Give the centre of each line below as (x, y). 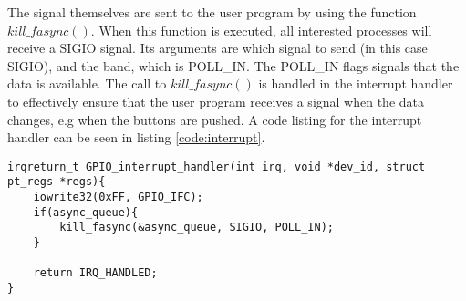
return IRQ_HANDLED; (95, 273)
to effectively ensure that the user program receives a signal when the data (216, 101)
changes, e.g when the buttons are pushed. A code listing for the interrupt (215, 119)
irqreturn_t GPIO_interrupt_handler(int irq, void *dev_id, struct (217, 166)
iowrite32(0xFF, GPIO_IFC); (118, 197)
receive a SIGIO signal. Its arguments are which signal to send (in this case (217, 48)
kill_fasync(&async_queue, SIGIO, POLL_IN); (197, 228)
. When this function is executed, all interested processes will (261, 30)
